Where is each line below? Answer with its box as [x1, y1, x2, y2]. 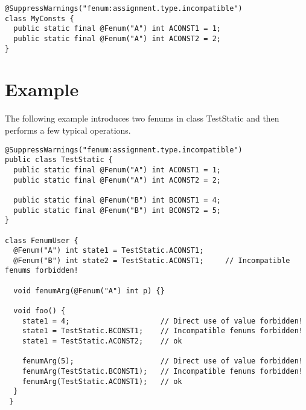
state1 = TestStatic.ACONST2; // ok [22, 337, 182, 346]
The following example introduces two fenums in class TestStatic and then [5, 112, 279, 125]
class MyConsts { [5, 14, 74, 23]
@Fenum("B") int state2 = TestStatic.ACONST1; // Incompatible [13, 256, 290, 265]
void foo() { [13, 307, 66, 316]
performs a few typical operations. [5, 124, 131, 136]
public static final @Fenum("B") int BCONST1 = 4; [13, 195, 221, 204]
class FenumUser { [5, 236, 78, 245]
